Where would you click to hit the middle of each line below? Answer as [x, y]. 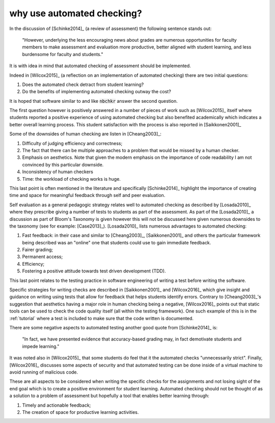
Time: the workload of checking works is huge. [71, 179]
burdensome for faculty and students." [63, 54]
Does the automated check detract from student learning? [83, 84]
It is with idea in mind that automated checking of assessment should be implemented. [100, 66]
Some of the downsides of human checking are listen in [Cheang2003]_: [85, 134]
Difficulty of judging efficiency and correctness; [72, 143]
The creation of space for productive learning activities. [80, 412]
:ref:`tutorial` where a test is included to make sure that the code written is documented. [101, 318]
